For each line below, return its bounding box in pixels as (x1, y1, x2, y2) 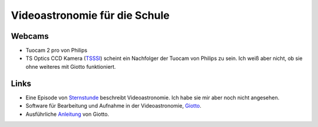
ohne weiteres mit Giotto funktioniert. (25, 63, 116, 70)
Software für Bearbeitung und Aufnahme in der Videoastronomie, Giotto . (25, 102, 201, 109)
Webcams (11, 31, 49, 41)
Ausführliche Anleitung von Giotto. (25, 111, 110, 118)
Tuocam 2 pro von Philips (25, 47, 88, 54)
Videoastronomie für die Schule (11, 9, 170, 22)
